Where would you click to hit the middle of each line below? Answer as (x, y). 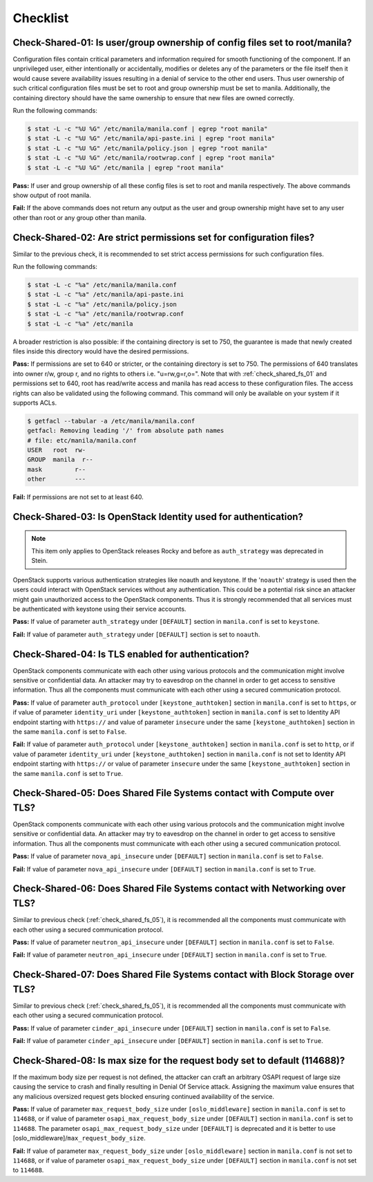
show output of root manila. (52, 195)
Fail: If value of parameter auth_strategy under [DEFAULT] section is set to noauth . (136, 634)
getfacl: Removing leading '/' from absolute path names (126, 431)
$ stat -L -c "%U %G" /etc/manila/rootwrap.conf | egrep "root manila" (151, 158)
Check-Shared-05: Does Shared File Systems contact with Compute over (173, 793)
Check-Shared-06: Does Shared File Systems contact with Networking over (179, 889)
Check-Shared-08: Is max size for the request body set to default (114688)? (179, 1061)
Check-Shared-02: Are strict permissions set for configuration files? (164, 238)
